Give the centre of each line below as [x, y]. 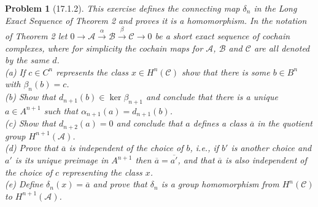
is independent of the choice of [126, 148]
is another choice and [271, 148]
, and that [196, 160]
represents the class [92, 72]
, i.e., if [204, 148]
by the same [27, 60]
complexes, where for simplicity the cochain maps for [104, 48]
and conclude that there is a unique [212, 97]
